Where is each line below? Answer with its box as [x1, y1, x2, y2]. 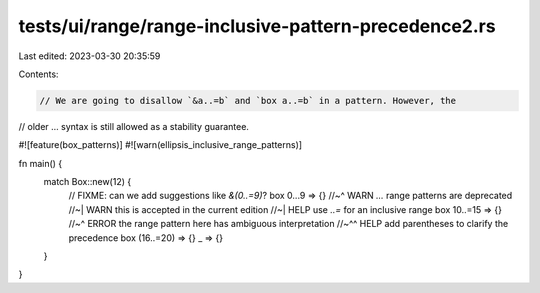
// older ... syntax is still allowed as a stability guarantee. [18, 120, 250, 132]
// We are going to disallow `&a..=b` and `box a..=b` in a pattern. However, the [39, 95, 457, 106]
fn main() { [18, 157, 63, 169]
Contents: [18, 68, 59, 80]
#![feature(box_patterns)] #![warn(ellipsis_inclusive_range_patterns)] [18, 139, 303, 151]
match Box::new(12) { [43, 176, 132, 188]
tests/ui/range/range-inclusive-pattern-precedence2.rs [18, 15, 496, 37]
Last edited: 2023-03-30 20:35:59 [18, 50, 161, 62]
